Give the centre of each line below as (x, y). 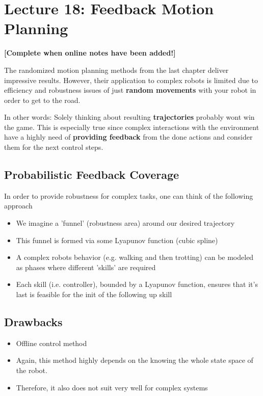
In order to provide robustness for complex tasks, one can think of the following (129, 195)
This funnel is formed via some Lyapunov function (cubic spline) (117, 240)
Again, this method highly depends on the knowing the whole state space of (135, 360)
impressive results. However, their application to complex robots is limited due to (131, 80)
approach (18, 206)
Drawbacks (33, 322)
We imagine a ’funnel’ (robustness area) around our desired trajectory (125, 223)
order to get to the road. (42, 100)
